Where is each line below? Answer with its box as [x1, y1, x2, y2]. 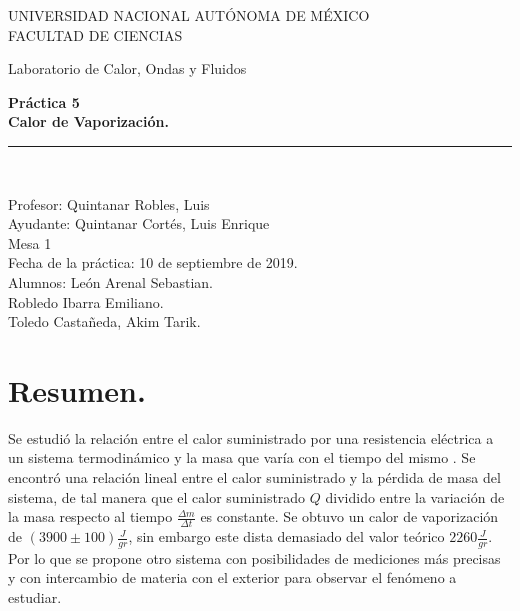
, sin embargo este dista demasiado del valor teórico [128, 526, 445, 547]
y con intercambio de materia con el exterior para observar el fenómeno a [8, 567, 457, 588]
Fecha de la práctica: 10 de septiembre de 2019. [8, 252, 298, 273]
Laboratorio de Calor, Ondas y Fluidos [8, 58, 247, 79]
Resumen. [8, 369, 146, 410]
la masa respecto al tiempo [8, 506, 173, 527]
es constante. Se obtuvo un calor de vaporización [200, 506, 499, 527]
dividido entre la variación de [325, 486, 505, 507]
